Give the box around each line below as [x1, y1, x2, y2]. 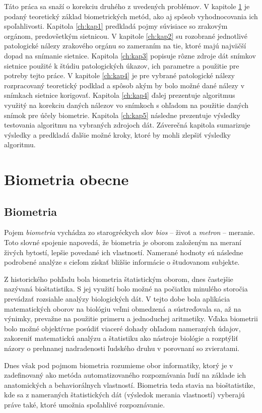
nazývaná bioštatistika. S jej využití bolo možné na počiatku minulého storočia [4, 283, 248, 294]
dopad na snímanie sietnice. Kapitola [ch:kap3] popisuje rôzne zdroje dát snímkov [4, 50, 256, 61]
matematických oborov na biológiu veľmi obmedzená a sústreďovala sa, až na [4, 303, 241, 314]
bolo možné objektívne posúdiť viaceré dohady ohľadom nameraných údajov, [4, 323, 241, 333]
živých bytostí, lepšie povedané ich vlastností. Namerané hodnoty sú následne [4, 247, 243, 257]
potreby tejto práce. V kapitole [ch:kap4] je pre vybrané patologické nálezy [4, 70, 235, 81]
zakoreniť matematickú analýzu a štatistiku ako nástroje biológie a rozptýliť [4, 333, 238, 343]
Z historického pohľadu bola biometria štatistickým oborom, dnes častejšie [4, 273, 233, 284]
